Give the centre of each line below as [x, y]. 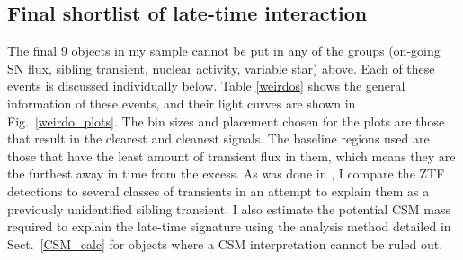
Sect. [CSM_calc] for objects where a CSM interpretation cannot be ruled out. [225, 243]
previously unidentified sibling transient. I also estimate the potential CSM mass [229, 208]
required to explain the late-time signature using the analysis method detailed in [229, 226]
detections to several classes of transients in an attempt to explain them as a [218, 191]
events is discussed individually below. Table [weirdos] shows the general [206, 86]
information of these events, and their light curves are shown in [182, 103]
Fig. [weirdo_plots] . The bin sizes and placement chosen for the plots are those [226, 121]
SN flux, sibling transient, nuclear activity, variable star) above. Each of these [221, 68]
